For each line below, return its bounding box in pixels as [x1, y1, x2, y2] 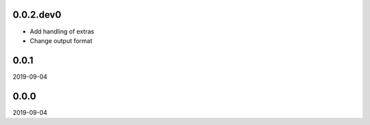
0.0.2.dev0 [12, 9, 62, 20]
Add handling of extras [29, 27, 95, 36]
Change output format [29, 36, 92, 44]
